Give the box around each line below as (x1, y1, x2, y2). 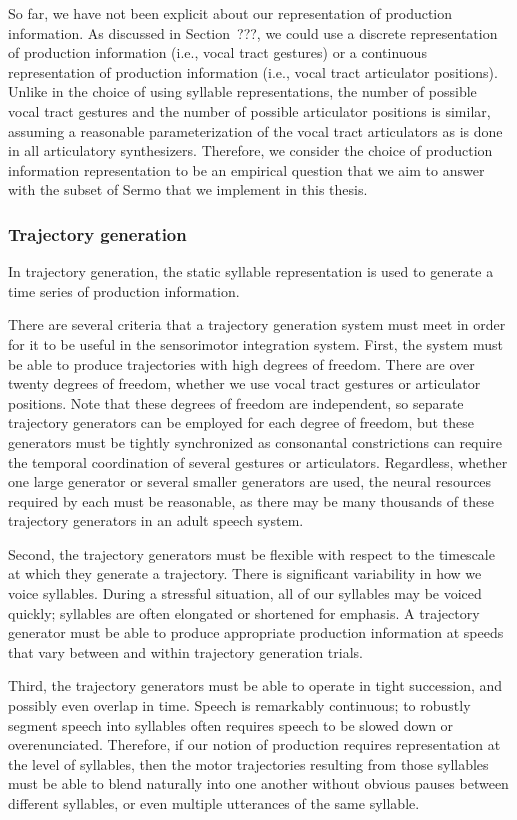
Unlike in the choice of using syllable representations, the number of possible (8, 81, 477, 102)
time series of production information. (8, 280, 240, 301)
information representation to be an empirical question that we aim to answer (8, 159, 485, 180)
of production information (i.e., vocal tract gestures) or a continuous (8, 42, 427, 63)
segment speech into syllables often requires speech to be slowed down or (8, 714, 454, 735)
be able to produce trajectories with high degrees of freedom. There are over (8, 353, 475, 374)
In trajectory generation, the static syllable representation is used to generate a (8, 261, 494, 282)
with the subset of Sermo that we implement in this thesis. (8, 179, 368, 200)
